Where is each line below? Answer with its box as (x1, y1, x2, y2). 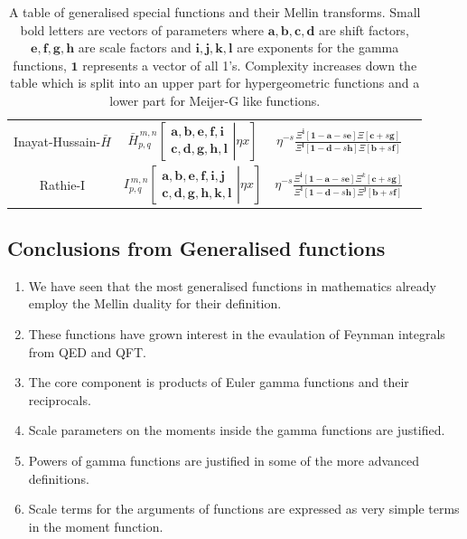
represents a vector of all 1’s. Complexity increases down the (82, 55, 417, 74)
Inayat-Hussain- (14, 131, 101, 150)
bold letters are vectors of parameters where (20, 20, 265, 39)
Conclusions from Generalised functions (7, 233, 386, 261)
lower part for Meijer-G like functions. (109, 90, 321, 109)
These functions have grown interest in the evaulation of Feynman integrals (28, 324, 445, 343)
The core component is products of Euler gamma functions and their (28, 373, 409, 392)
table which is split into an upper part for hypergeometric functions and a (10, 73, 420, 92)
